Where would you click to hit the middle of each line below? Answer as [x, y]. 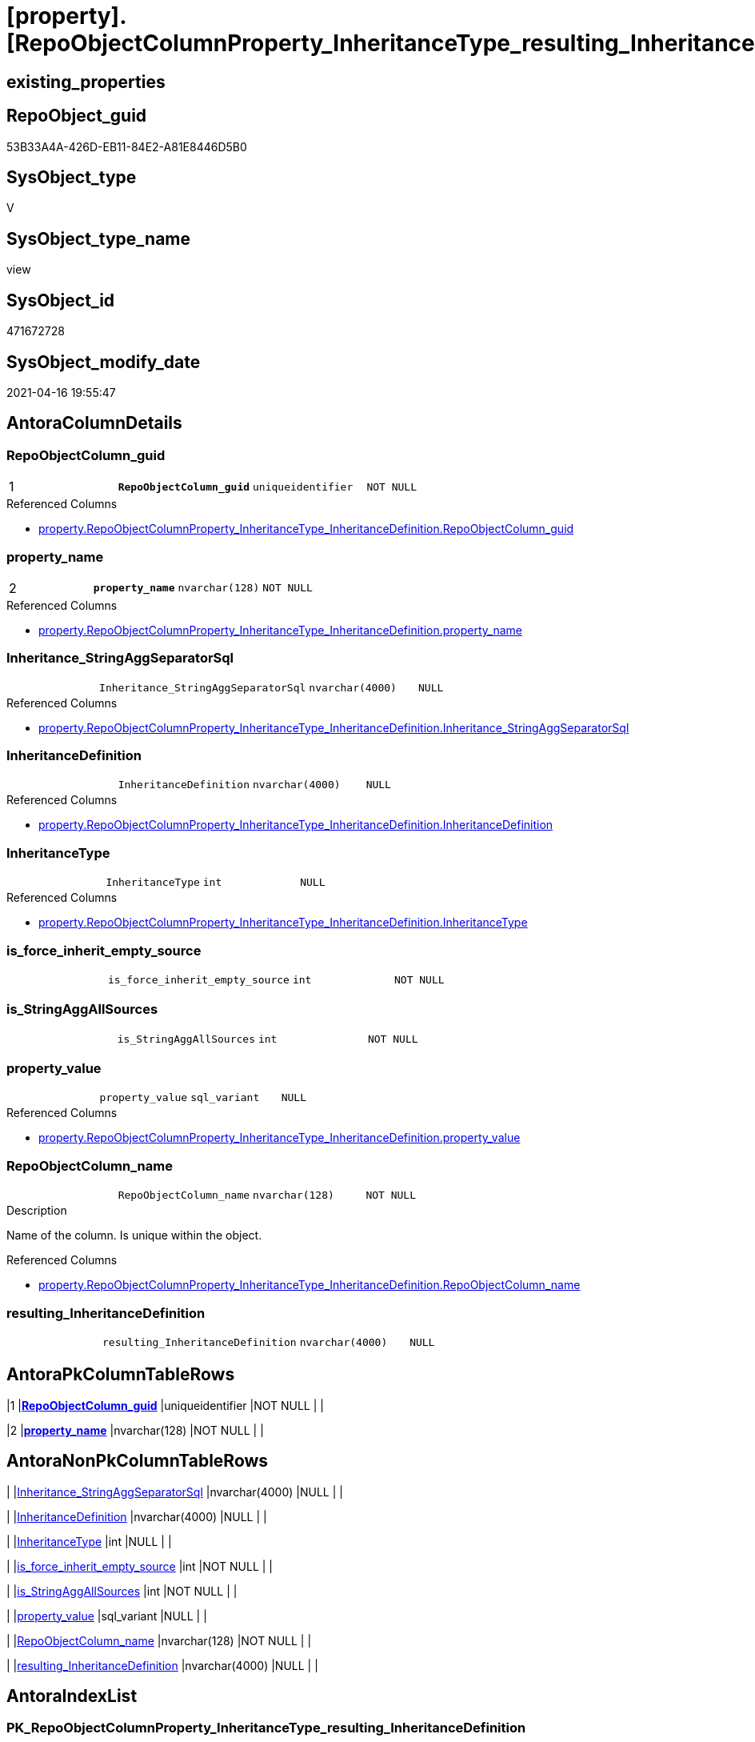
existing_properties [86, 82]
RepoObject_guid [77, 116]
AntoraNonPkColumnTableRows [138, 1461]
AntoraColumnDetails [94, 423]
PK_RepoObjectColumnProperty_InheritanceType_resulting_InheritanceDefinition [266, 1728]
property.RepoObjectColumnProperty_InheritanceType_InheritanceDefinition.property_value [280, 1138]
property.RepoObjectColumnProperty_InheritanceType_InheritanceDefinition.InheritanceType [283, 923]
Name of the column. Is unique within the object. [134, 1235]
